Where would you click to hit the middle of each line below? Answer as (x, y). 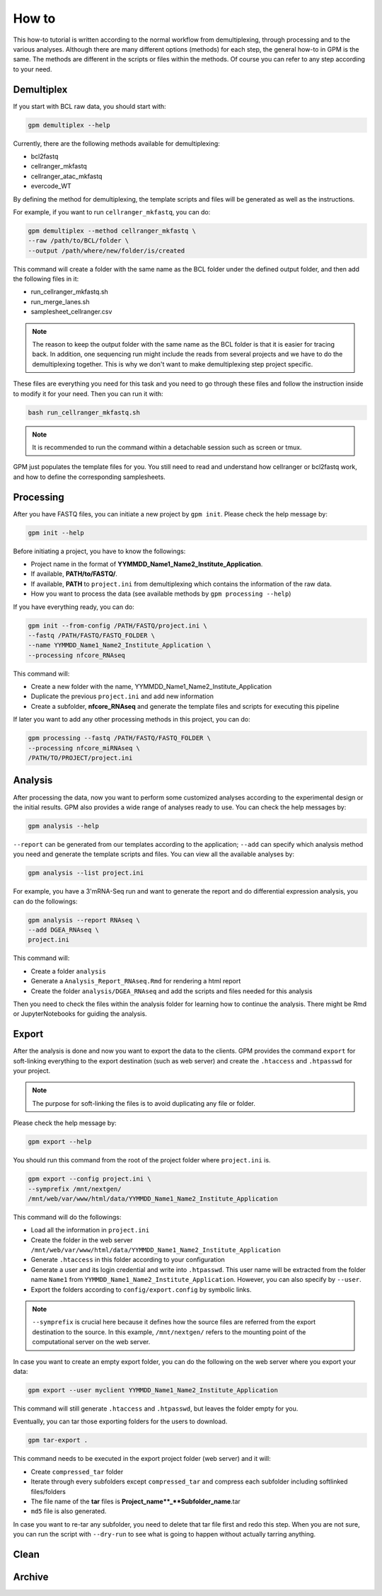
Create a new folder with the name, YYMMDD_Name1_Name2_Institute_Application (151, 687)
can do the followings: (45, 901)
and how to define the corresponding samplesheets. (89, 477)
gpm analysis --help (63, 826)
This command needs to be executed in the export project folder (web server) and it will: (142, 1459)
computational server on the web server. (91, 1342)
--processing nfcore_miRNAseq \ (84, 748)
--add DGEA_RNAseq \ (63, 930)
